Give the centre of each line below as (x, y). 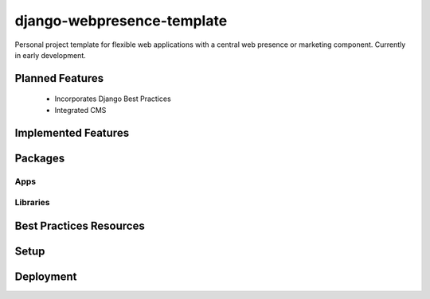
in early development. (51, 55)
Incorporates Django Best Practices (113, 99)
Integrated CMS (80, 110)
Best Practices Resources (80, 225)
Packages (40, 158)
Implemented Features (72, 132)
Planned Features (59, 78)
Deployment (46, 276)
